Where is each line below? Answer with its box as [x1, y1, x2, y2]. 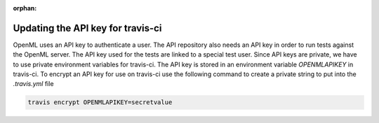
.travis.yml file [13, 80, 54, 88]
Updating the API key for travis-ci [13, 22, 162, 34]
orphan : [13, 4, 37, 12]
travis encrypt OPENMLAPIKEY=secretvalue [27, 99, 173, 106]
